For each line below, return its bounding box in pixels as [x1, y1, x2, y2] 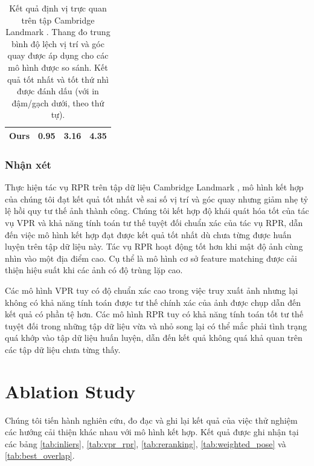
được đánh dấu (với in [17, 85, 99, 97]
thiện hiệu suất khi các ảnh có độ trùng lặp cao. [5, 264, 183, 276]
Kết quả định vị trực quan [9, 2, 107, 14]
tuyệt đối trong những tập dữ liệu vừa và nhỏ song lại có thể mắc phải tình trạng [5, 319, 307, 332]
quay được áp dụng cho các [7, 49, 109, 62]
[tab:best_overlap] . [5, 449, 75, 462]
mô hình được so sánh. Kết [8, 60, 108, 73]
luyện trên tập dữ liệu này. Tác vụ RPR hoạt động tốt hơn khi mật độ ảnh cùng [5, 240, 303, 253]
